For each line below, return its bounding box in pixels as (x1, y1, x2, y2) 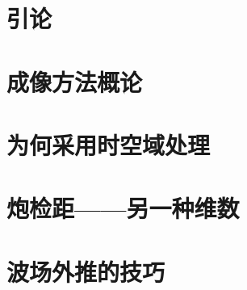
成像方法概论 (6, 65, 143, 98)
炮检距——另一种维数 (6, 191, 240, 225)
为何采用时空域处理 (6, 128, 211, 161)
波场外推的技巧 (6, 254, 165, 288)
